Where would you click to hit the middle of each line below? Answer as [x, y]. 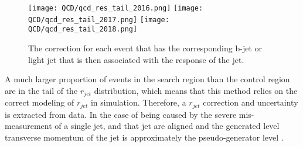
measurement [28, 126]
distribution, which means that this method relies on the [196, 90]
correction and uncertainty [251, 102]
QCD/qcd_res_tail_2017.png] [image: [99, 20]
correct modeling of [40, 102]
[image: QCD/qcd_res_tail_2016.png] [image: [116, 8]
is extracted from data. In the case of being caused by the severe [121, 114]
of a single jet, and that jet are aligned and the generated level [167, 126]
